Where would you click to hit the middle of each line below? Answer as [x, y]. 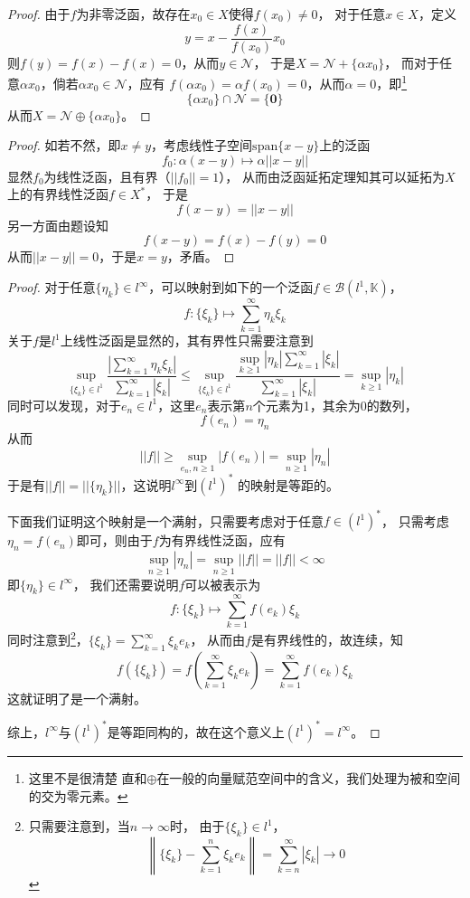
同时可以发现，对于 [64, 405]
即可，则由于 [114, 540]
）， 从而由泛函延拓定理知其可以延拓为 [332, 176]
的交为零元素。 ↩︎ [78, 795]
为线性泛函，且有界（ [107, 176]
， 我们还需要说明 [126, 584]
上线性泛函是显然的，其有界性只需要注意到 [187, 340]
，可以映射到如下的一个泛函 [231, 287]
